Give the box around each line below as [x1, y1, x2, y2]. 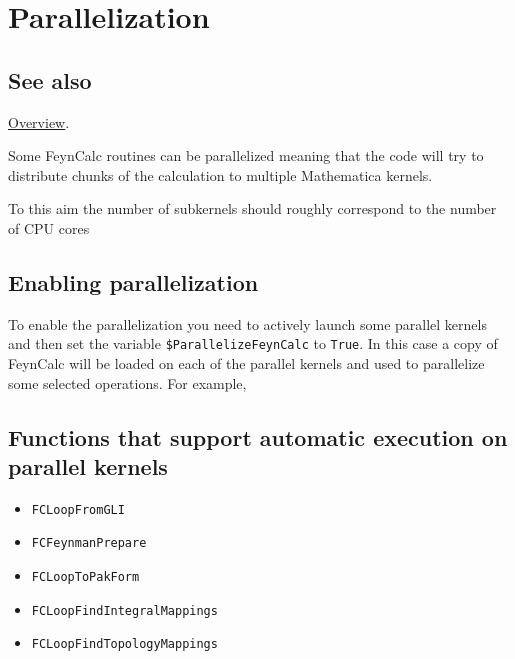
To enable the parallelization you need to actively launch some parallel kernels [8, 313, 487, 334]
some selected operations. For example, [8, 372, 247, 393]
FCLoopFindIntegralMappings [31, 603, 218, 618]
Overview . [8, 111, 70, 132]
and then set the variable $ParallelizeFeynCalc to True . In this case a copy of [8, 333, 498, 354]
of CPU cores [8, 217, 90, 238]
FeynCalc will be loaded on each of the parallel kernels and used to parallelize [8, 353, 485, 373]
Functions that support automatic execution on [8, 421, 508, 452]
